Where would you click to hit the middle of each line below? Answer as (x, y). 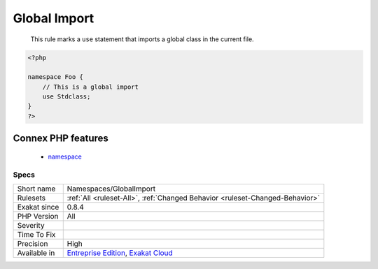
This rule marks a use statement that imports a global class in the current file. (142, 39)
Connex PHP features (61, 139)
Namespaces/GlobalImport (111, 189)
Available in (36, 253)
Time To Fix (36, 235)
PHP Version (38, 217)
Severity (31, 226)
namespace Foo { (56, 77)
